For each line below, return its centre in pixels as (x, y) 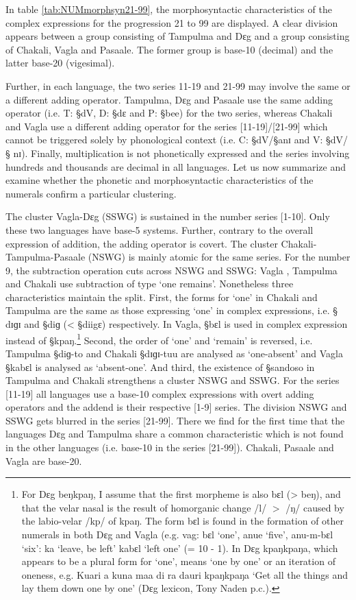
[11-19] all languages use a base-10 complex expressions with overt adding (160, 393)
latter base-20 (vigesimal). (60, 63)
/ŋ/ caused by (315, 507)
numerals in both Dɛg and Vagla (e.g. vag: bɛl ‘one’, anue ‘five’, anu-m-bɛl (177, 535)
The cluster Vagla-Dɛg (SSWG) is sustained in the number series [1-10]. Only (168, 216)
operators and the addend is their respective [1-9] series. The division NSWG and (176, 407)
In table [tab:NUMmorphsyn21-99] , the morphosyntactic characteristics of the (169, 9)
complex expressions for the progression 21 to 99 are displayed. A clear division (172, 22)
